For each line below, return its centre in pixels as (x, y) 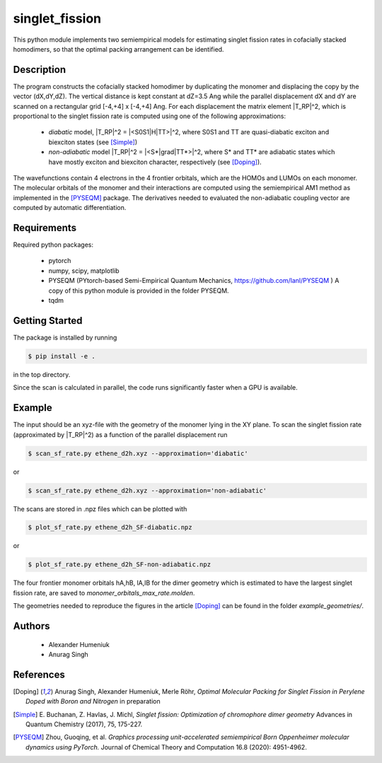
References (39, 674)
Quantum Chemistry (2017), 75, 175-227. (84, 724)
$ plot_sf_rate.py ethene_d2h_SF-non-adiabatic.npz (120, 565)
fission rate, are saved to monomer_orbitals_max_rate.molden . (104, 593)
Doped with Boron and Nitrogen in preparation (93, 701)
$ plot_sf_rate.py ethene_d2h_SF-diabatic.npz (110, 528)
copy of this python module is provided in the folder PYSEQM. (139, 291)
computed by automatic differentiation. (70, 208)
